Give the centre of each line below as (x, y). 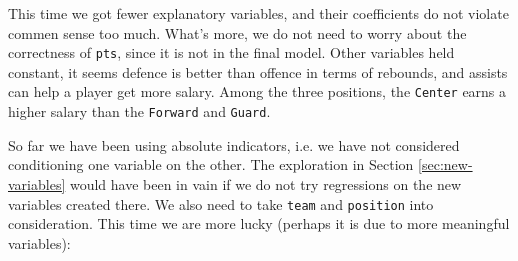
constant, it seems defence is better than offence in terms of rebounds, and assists (258, 71)
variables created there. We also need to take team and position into (221, 203)
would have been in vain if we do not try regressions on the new (265, 183)
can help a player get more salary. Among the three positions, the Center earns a (257, 91)
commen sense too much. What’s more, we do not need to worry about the (237, 32)
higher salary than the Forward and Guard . (139, 111)
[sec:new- (445, 164)
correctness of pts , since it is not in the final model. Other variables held (231, 52)
